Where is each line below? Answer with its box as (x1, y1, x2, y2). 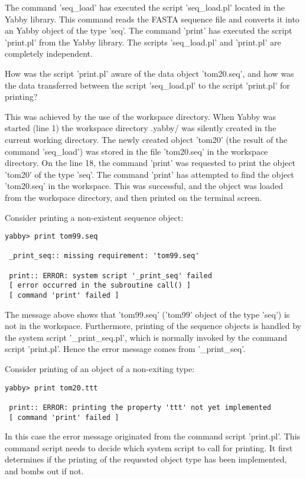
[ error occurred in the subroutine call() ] (9, 281, 191, 290)
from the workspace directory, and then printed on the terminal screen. (5, 191, 262, 203)
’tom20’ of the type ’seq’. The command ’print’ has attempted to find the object (5, 168, 294, 180)
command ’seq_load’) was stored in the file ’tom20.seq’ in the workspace (5, 145, 268, 157)
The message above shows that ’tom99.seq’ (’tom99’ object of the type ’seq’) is (5, 308, 290, 320)
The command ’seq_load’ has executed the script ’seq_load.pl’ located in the (5, 1, 285, 13)
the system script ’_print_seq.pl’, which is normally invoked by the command (5, 331, 288, 343)
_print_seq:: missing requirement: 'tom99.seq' (9, 252, 200, 260)
